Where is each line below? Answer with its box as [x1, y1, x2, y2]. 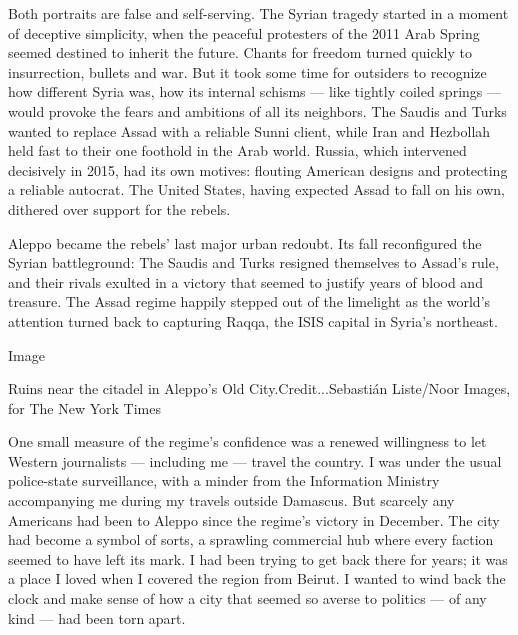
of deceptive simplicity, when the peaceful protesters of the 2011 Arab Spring [8, 22, 480, 43]
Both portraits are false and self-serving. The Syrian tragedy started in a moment [8, 3, 509, 23]
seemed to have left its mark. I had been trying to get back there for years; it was [8, 548, 508, 569]
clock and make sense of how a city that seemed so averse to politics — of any [8, 588, 487, 609]
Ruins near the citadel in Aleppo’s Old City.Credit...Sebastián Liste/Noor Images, [8, 378, 511, 399]
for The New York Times [8, 397, 161, 418]
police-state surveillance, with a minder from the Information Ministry [8, 470, 440, 491]
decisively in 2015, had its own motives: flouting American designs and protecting [8, 159, 508, 180]
